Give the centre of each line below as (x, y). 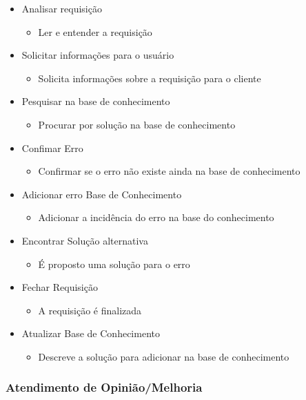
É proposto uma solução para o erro (114, 264)
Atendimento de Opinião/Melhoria (104, 387)
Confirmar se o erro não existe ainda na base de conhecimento (169, 171)
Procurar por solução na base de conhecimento (137, 124)
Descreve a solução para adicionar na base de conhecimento (164, 356)
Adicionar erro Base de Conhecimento (102, 194)
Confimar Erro (52, 147)
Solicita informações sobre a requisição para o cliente (150, 78)
